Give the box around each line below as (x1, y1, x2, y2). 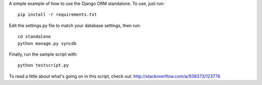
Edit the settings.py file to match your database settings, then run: (9, 22, 141, 28)
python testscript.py (17, 63, 69, 68)
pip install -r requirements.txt (17, 12, 97, 17)
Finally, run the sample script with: (9, 51, 78, 57)
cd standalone (17, 34, 51, 40)
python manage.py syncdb (17, 41, 77, 46)
